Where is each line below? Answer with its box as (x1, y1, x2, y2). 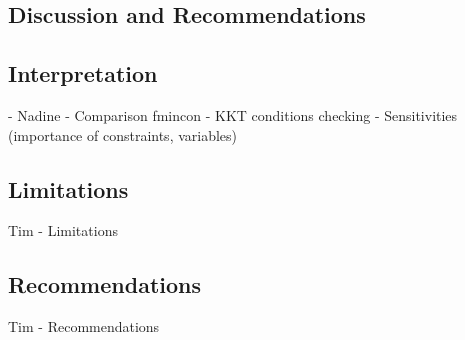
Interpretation (8, 58, 158, 89)
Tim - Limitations (8, 220, 118, 241)
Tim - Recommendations (8, 316, 160, 337)
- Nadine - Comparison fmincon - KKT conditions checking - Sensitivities (8, 104, 458, 125)
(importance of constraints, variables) (8, 124, 238, 145)
